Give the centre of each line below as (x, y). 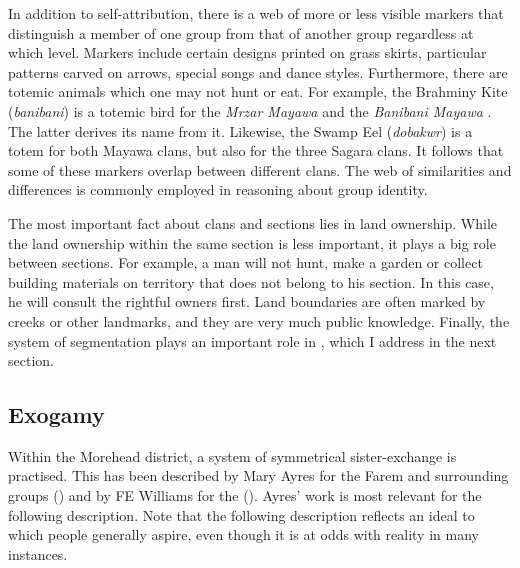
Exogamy (56, 414)
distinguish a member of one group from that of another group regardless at (241, 32)
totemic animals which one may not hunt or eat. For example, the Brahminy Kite (258, 91)
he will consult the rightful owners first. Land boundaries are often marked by (247, 301)
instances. (38, 553)
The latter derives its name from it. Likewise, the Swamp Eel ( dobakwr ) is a (240, 130)
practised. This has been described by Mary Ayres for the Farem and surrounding (258, 475)
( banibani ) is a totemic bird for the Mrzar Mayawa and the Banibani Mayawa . (250, 110)
